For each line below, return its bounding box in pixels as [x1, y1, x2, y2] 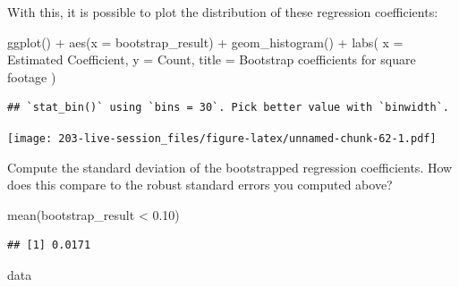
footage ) [7, 67, 56, 86]
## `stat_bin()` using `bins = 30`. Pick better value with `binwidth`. [7, 101, 449, 114]
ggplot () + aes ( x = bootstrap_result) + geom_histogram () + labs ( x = [7, 32, 404, 51]
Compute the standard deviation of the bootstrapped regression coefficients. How [7, 157, 453, 176]
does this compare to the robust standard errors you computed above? [7, 175, 393, 194]
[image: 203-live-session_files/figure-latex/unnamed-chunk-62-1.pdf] [7, 131, 437, 145]
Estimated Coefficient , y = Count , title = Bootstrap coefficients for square [7, 50, 416, 69]
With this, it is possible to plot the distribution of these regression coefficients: [7, 3, 438, 21]
